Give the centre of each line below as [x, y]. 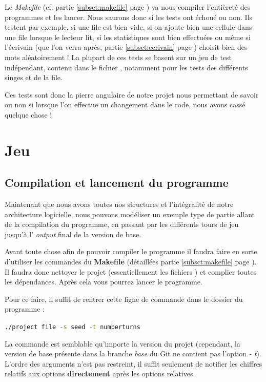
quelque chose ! [28, 114]
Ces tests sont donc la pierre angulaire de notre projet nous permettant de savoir [132, 94]
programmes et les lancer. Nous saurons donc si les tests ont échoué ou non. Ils [129, 17]
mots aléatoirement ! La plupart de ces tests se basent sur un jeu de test [118, 57]
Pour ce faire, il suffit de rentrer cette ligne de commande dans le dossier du [124, 299]
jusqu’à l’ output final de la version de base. [73, 234]
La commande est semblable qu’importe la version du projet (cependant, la [122, 343]
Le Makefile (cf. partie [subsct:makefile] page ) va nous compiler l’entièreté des [128, 7]
